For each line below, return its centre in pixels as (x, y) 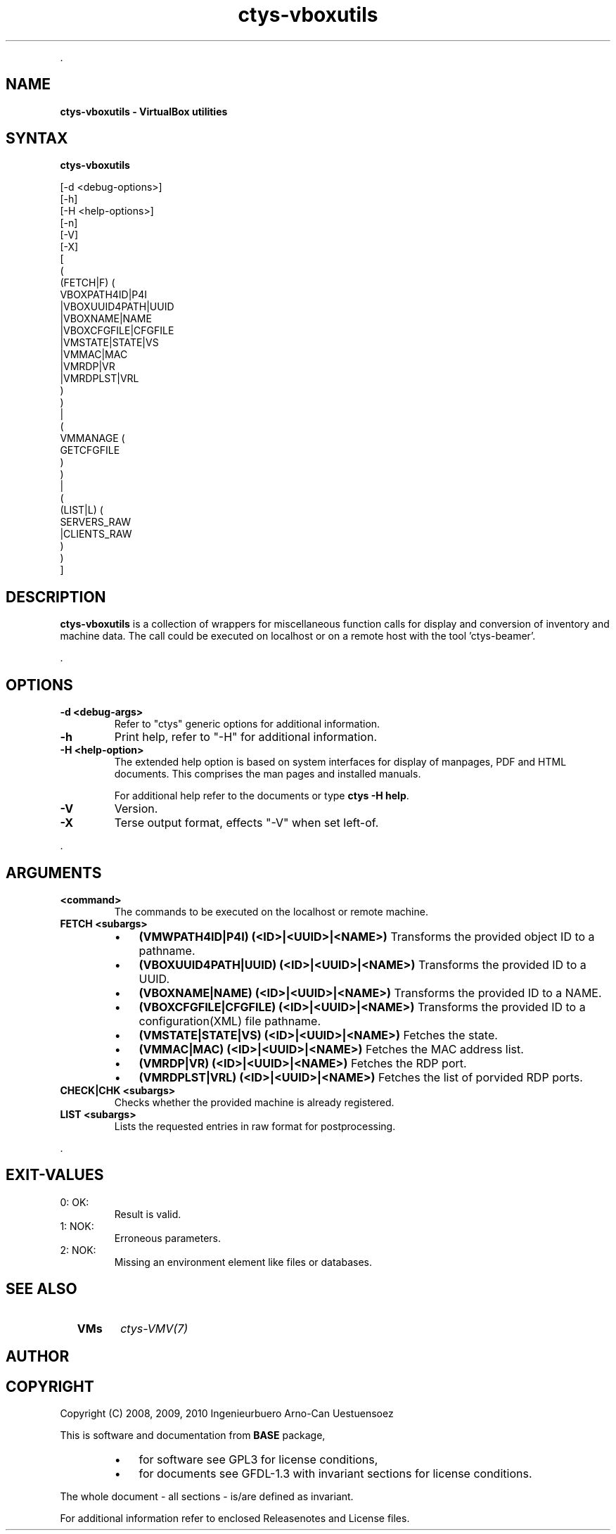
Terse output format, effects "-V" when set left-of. (246, 823)
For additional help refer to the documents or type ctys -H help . (262, 796)
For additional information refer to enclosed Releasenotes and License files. (235, 1518)
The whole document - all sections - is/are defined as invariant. (207, 1496)
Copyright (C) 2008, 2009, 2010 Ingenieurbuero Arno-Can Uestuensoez (227, 1413)
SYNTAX (37, 139)
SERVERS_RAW (96, 522)
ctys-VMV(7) (154, 1328)
